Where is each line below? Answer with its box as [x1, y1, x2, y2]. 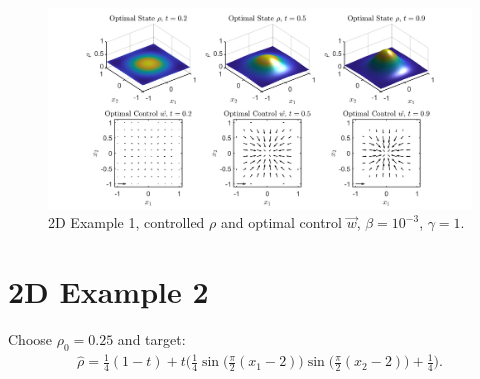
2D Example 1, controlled [48, 212, 205, 233]
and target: [117, 329, 186, 350]
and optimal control [220, 212, 342, 233]
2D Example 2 [8, 271, 209, 312]
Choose [8, 329, 53, 350]
